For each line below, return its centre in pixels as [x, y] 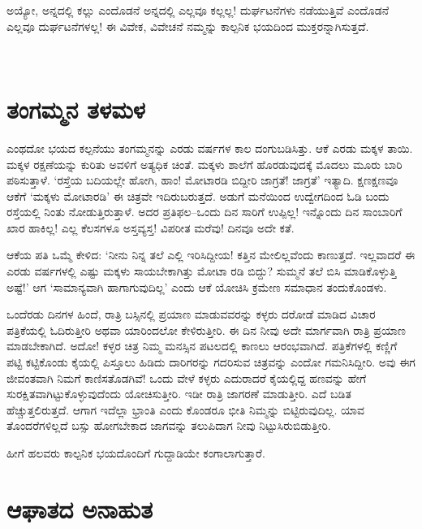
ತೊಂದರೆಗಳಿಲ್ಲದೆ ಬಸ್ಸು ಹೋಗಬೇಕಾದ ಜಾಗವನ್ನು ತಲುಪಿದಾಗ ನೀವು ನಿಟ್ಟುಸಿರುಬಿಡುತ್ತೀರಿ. [169, 425]
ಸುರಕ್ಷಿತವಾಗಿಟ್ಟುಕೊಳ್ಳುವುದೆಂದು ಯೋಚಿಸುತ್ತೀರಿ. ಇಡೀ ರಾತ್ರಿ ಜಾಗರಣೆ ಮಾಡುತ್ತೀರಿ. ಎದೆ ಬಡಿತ [179, 394]
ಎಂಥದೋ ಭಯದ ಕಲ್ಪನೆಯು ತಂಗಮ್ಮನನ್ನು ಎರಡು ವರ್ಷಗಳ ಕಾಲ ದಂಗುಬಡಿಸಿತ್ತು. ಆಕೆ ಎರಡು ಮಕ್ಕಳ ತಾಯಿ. [210, 147]
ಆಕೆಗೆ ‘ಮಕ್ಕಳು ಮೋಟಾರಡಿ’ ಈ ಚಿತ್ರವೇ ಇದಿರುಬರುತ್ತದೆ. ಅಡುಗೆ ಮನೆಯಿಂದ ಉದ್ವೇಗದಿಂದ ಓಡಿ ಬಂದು [198, 195]
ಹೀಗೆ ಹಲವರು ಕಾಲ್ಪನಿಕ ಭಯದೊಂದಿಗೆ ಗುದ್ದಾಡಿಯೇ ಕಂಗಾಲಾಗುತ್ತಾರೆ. [136, 453]
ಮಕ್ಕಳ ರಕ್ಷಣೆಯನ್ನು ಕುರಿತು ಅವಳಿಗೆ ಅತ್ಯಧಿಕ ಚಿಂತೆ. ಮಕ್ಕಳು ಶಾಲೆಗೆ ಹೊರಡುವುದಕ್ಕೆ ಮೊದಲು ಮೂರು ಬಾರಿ [205, 164]
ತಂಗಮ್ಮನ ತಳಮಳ [76, 108]
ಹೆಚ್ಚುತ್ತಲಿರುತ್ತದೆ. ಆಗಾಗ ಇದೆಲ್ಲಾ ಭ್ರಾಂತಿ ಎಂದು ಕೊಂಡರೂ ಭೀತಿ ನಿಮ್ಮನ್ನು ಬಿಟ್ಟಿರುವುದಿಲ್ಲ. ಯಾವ [185, 409]
